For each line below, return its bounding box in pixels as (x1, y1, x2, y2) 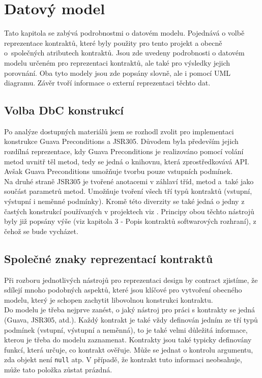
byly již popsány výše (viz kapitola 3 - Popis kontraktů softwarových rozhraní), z (4, 216, 256, 226)
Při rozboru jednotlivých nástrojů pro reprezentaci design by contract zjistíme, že (4, 274, 258, 285)
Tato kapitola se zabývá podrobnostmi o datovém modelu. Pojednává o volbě (4, 27, 245, 38)
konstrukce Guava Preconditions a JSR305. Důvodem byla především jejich (4, 136, 239, 147)
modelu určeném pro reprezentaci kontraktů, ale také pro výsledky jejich (4, 57, 230, 68)
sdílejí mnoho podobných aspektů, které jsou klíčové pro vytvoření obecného (4, 284, 242, 295)
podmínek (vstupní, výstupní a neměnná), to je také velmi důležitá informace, (4, 324, 248, 335)
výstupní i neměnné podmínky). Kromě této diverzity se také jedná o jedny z (4, 196, 245, 207)
